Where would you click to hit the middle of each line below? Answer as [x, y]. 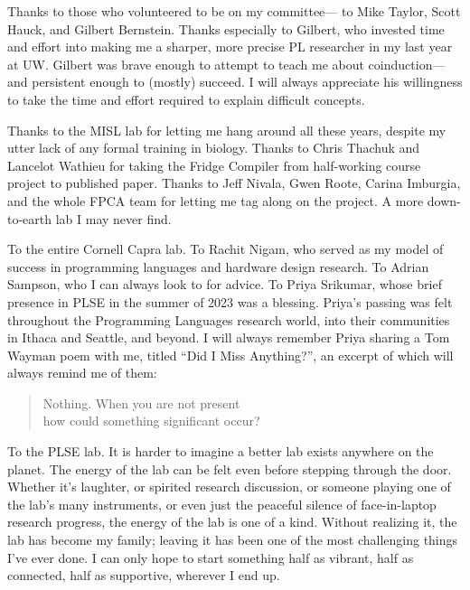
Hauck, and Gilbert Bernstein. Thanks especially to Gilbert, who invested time [226, 28]
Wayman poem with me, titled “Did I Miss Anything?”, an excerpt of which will [230, 355]
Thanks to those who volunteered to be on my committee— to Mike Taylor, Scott [234, 11]
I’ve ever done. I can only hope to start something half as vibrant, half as [211, 557]
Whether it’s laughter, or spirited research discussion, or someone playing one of [229, 487]
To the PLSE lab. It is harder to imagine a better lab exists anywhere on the [221, 451]
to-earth [30, 218]
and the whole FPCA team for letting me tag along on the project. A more [216, 200]
